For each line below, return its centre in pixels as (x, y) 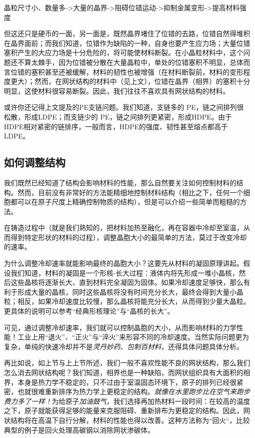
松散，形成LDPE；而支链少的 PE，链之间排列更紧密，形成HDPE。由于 (118, 116)
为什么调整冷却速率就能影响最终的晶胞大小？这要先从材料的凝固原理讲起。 (124, 263)
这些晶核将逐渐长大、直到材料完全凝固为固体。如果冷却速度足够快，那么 (127, 282)
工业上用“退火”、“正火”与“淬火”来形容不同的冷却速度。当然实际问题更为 (133, 337)
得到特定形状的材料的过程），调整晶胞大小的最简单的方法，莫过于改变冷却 (128, 237)
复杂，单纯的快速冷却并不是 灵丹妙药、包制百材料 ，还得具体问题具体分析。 (124, 346)
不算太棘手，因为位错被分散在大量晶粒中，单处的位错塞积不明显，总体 (130, 62)
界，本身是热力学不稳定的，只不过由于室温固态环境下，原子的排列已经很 (120, 382)
